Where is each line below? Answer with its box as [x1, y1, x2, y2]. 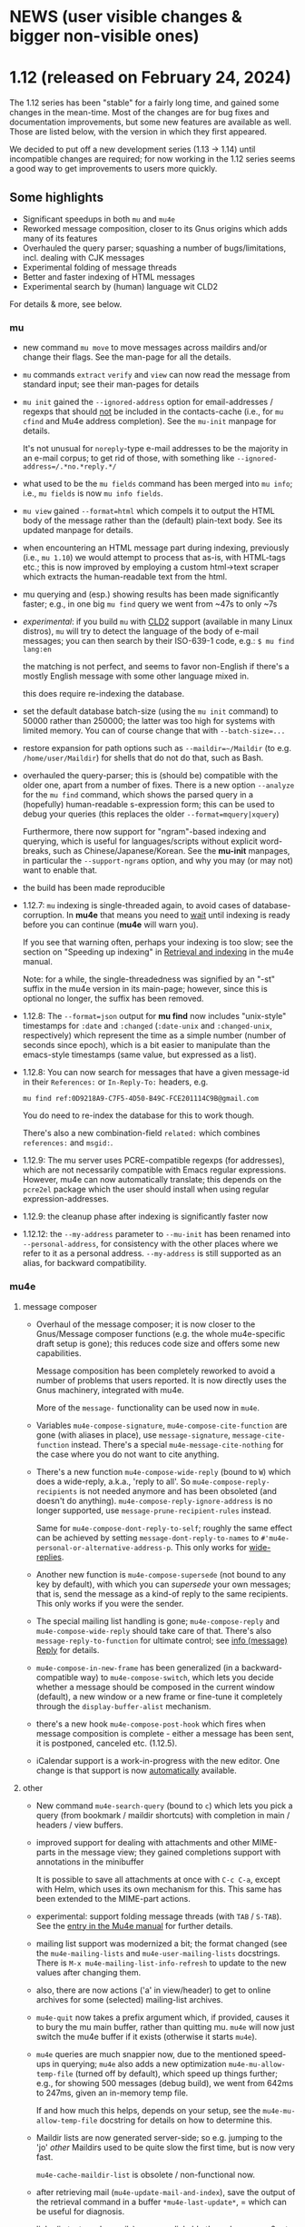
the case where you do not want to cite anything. [35, 1449, 220, 1460]
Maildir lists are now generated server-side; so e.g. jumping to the [35, 2132, 283, 2143]
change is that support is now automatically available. [35, 1765, 238, 1776]
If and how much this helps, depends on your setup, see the [35, 2104, 261, 2115]
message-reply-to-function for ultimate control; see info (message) [35, 1635, 288, 1646]
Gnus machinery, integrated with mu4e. [35, 1384, 184, 1395]
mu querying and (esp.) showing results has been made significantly [22, 589, 280, 600]
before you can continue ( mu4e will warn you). [22, 919, 199, 930]
